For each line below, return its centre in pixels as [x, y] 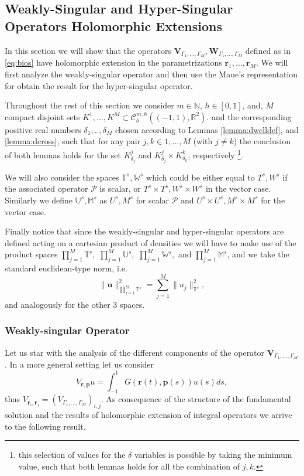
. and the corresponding [249, 116]
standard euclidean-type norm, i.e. [66, 268]
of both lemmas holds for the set [63, 154]
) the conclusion [262, 141]
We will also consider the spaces [62, 177]
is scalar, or [120, 188]
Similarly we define [39, 200]
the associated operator [46, 188]
